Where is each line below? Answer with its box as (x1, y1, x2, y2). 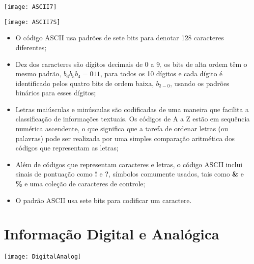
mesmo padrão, (15, 68, 61, 79)
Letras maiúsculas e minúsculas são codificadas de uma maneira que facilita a (15, 104, 249, 114)
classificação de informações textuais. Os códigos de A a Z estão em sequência (15, 114, 250, 124)
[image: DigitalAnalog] (4, 253, 82, 261)
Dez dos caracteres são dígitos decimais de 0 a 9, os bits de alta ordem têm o (15, 59, 247, 69)
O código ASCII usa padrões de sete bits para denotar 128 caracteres (15, 32, 224, 43)
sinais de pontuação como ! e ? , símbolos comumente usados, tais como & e (15, 169, 244, 179)
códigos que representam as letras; (15, 143, 119, 153)
